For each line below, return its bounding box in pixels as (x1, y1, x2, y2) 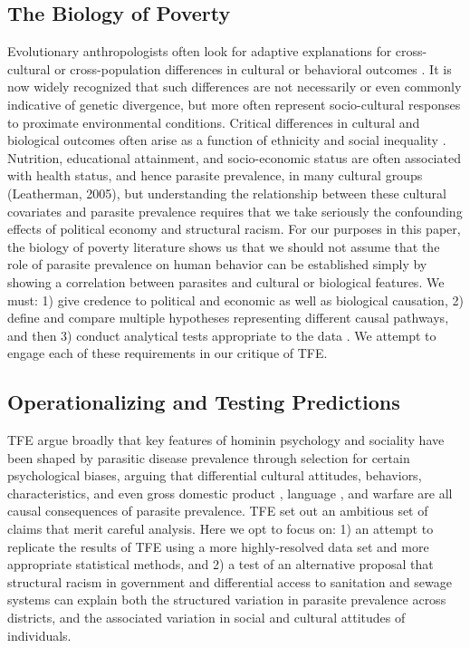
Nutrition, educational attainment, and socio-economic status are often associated (7, 148, 461, 167)
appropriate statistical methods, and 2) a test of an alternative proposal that (7, 555, 434, 574)
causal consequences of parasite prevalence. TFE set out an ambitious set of (7, 501, 428, 520)
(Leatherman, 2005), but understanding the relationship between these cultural (7, 183, 446, 202)
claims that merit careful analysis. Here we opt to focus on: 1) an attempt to (7, 519, 434, 538)
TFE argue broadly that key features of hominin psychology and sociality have (7, 430, 445, 450)
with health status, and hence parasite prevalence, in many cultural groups (7, 166, 423, 185)
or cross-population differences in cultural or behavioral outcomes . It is (54, 59, 452, 78)
